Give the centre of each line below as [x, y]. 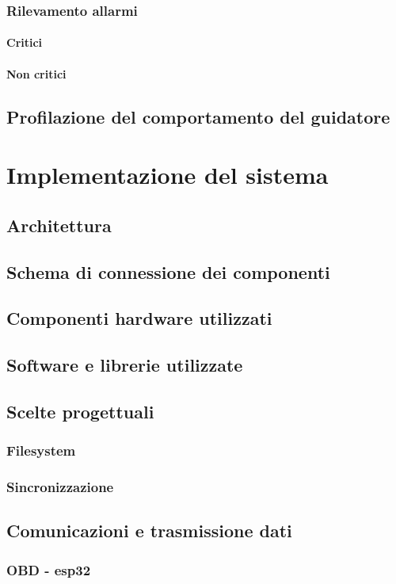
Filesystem [41, 450]
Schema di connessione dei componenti [168, 271]
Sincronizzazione [60, 487]
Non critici [36, 73]
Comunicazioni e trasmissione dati [149, 531]
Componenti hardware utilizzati [139, 318]
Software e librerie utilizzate [125, 365]
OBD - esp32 [49, 569]
